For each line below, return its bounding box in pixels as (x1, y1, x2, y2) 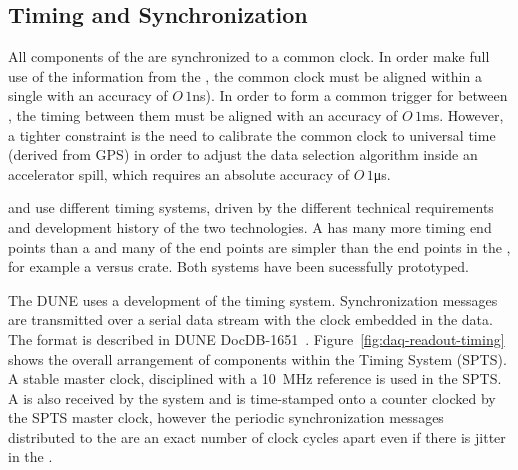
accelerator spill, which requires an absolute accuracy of (8, 163, 350, 184)
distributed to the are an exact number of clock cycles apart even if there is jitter (8, 426, 506, 447)
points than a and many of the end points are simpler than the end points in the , (8, 236, 511, 257)
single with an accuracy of (8, 85, 168, 106)
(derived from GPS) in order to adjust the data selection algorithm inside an (8, 144, 478, 165)
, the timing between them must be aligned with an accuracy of (8, 104, 398, 125)
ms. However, (422, 104, 504, 125)
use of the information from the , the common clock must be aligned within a (8, 65, 482, 86)
